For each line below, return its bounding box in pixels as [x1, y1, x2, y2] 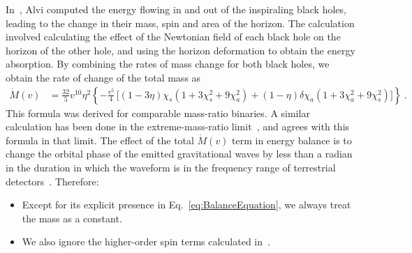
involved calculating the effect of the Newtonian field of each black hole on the [6, 29, 341, 44]
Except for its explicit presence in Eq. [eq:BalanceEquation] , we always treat [22, 197, 351, 212]
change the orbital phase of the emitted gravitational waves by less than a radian [6, 146, 353, 161]
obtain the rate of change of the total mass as [6, 70, 201, 84]
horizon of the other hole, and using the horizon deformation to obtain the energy [6, 43, 355, 57]
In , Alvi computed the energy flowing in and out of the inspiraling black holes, [6, 2, 346, 16]
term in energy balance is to [232, 132, 352, 147]
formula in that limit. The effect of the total [6, 132, 194, 147]
